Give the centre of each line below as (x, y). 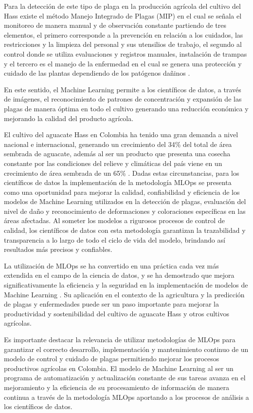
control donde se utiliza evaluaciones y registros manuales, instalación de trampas (126, 53)
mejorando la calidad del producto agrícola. (69, 118)
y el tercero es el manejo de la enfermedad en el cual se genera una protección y (123, 63)
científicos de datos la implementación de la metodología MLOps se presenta (118, 182)
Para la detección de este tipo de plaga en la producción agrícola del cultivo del (122, 6)
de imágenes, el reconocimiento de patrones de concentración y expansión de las (123, 99)
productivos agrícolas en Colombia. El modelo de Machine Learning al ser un (119, 368)
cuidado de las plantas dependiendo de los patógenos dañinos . (97, 73)
